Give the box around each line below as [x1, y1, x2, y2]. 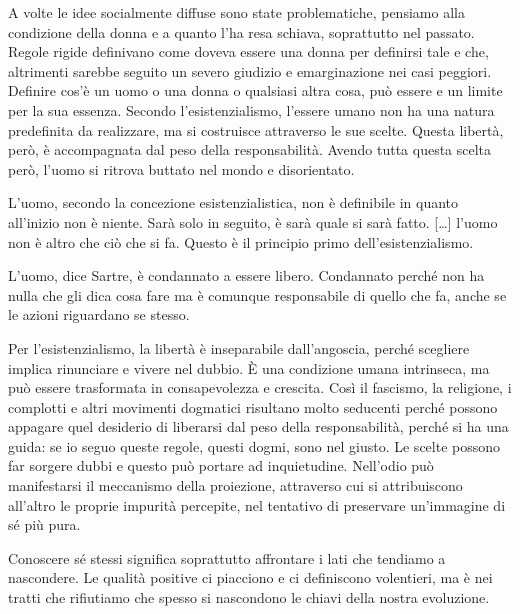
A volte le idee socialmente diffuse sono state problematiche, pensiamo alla [8, 2, 465, 22]
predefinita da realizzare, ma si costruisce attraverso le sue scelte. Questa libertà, [8, 119, 504, 140]
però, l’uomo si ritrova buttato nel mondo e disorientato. [8, 158, 355, 179]
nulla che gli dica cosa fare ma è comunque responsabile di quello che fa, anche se [8, 284, 507, 305]
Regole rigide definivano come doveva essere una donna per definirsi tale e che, [8, 41, 489, 62]
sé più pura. [8, 514, 81, 535]
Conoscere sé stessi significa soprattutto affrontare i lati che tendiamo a [8, 547, 446, 568]
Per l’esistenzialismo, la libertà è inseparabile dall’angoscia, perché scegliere [8, 337, 470, 358]
